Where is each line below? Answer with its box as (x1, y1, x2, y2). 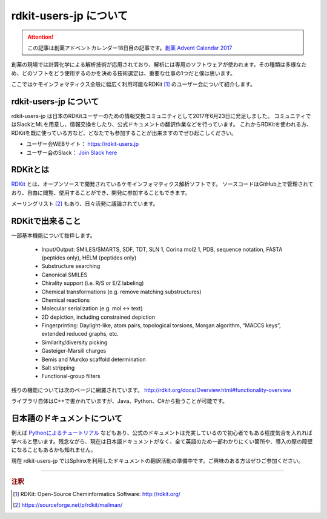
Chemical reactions (41, 296, 90, 304)
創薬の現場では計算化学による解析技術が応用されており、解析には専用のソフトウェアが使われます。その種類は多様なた (11, 61, 307, 68)
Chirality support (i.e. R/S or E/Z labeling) (41, 279, 144, 287)
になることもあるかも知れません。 (11, 446, 96, 453)
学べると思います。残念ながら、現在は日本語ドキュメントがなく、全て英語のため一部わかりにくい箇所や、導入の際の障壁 (11, 437, 313, 445)
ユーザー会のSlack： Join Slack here (26, 149, 117, 156)
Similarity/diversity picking (41, 339, 108, 346)
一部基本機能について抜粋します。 (11, 232, 96, 239)
